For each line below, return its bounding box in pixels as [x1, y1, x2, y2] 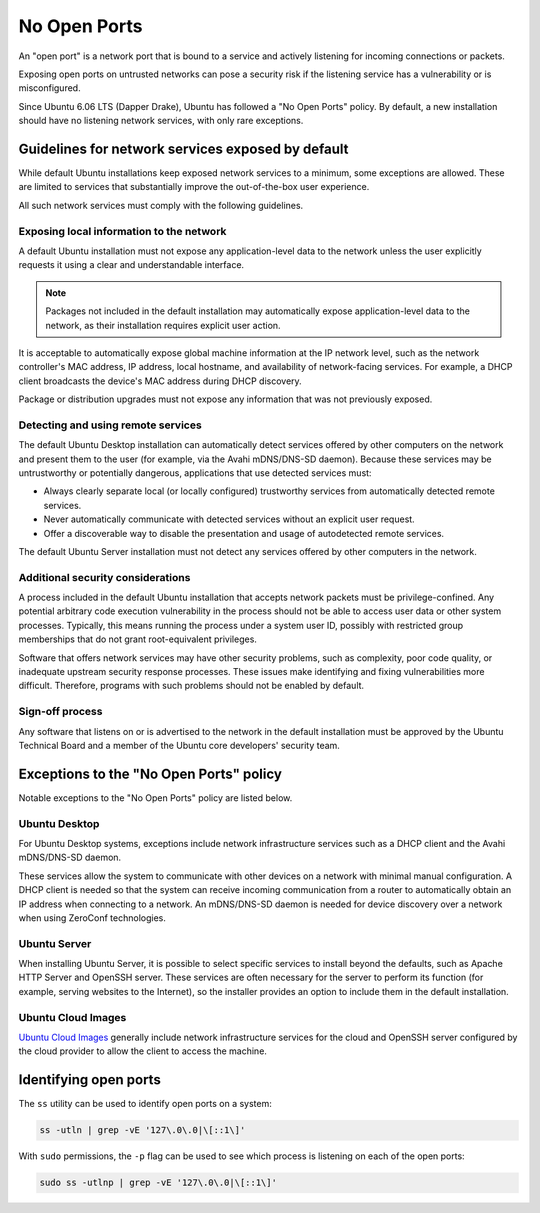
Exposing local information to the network [18, 224, 227, 238]
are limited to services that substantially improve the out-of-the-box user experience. [18, 181, 370, 193]
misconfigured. [18, 82, 81, 94]
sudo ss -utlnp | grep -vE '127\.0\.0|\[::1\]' [39, 1177, 277, 1189]
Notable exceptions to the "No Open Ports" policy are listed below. [18, 791, 293, 804]
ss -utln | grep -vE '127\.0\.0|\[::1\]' [39, 1125, 246, 1136]
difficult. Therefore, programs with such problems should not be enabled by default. [18, 680, 365, 692]
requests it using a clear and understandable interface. [18, 259, 245, 271]
